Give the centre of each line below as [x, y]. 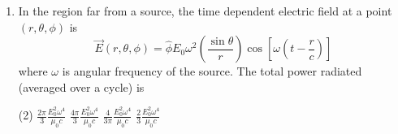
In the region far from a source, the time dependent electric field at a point [205, 11]
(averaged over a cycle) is [81, 86]
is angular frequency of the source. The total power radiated [212, 71]
